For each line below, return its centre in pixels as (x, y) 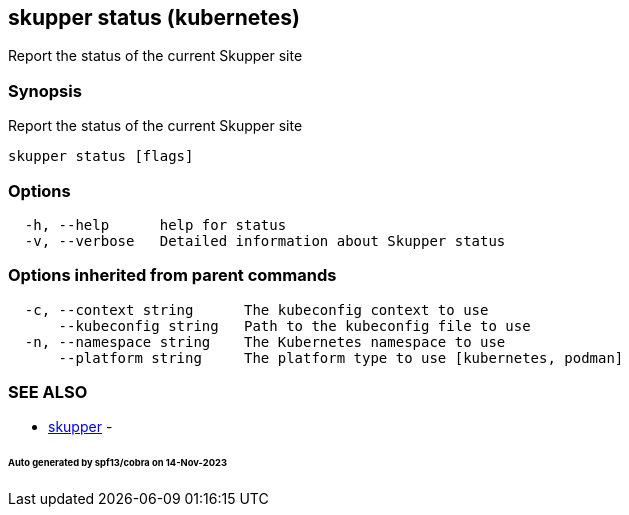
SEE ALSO (48, 392)
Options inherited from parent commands (172, 275)
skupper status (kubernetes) (154, 17)
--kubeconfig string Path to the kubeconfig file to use (294, 325)
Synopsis (45, 90)
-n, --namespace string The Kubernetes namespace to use (265, 341)
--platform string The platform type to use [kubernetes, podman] (341, 357)
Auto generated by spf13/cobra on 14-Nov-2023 (117, 463)
